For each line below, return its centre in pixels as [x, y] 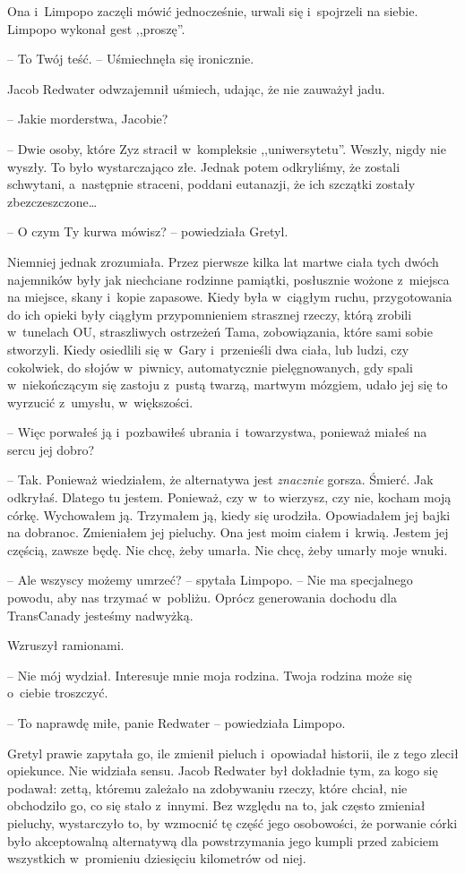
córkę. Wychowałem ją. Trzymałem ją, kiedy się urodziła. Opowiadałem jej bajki [229, 514]
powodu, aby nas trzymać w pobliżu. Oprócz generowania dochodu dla [202, 598]
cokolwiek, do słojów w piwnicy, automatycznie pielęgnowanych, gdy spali [210, 367]
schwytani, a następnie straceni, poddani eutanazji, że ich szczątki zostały [211, 184]
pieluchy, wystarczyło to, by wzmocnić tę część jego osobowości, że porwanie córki [232, 822]
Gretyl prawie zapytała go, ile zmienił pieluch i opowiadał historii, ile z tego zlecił [233, 753]
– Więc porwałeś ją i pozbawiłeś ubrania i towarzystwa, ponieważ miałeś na [217, 432]
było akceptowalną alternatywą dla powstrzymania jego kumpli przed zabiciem [223, 840]
